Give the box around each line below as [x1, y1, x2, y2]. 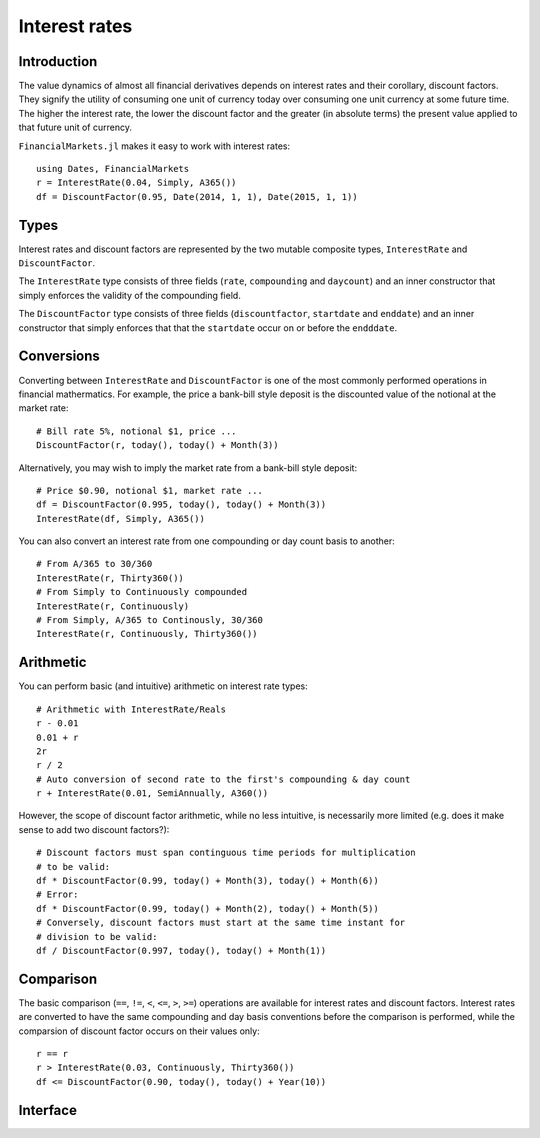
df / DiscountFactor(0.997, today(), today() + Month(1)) [36, 945, 327, 956]
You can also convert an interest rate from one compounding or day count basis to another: [18, 535, 395, 547]
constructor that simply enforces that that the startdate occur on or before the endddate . [18, 321, 398, 334]
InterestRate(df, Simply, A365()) [36, 513, 205, 524]
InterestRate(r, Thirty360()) [36, 572, 185, 584]
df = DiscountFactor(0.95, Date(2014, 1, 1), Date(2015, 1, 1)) [36, 191, 359, 202]
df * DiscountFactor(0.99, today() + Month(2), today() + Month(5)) [36, 903, 379, 914]
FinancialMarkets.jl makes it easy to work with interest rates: [18, 140, 291, 152]
